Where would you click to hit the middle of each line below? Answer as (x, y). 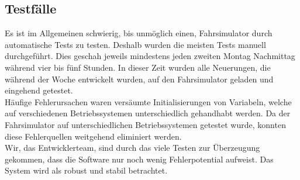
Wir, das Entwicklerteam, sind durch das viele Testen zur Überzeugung (132, 148)
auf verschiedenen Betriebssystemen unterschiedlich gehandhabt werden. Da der (148, 113)
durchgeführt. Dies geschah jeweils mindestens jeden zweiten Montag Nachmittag (150, 56)
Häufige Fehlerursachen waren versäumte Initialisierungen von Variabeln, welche (148, 101)
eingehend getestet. (39, 90)
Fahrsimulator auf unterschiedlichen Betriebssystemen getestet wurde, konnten (145, 124)
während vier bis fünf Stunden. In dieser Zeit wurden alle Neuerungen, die (138, 67)
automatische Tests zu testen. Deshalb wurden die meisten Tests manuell (135, 44)
